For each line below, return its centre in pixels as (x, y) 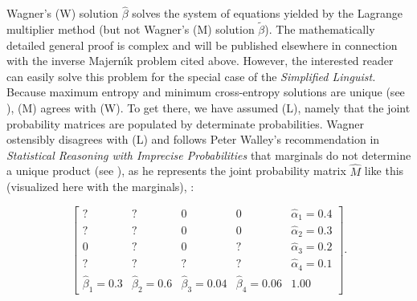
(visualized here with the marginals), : (100, 187)
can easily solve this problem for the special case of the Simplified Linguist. (191, 76)
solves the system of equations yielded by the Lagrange (267, 13)
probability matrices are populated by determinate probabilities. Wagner (185, 123)
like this (384, 171)
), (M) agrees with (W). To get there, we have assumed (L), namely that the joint (208, 108)
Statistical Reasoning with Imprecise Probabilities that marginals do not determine (209, 155)
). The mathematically (320, 29)
